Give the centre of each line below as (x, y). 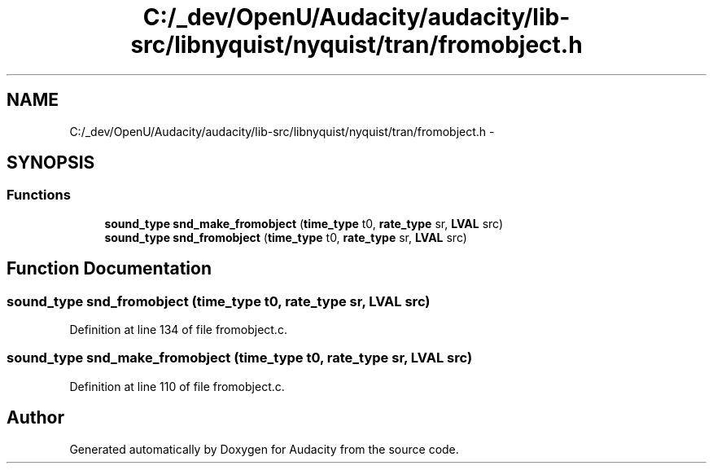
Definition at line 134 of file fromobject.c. (178, 330)
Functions (39, 195)
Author (35, 418)
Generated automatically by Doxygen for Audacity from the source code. (264, 449)
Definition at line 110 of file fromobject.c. (177, 386)
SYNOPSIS (51, 163)
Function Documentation (109, 269)
